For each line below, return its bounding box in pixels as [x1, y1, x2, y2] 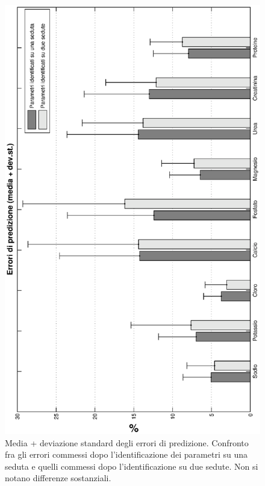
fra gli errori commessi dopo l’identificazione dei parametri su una [5, 448, 248, 461]
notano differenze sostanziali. [5, 472, 111, 484]
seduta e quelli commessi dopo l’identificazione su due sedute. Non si [5, 460, 258, 472]
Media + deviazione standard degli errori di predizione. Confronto [5, 436, 249, 449]
